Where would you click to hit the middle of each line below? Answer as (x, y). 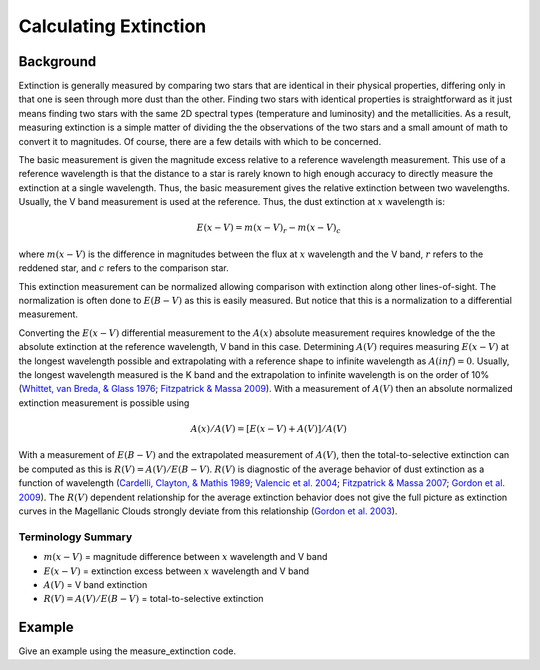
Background (57, 61)
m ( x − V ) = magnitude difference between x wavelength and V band (185, 557)
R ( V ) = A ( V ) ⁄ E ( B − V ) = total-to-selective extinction (153, 599)
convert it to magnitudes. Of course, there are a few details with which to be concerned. (200, 141)
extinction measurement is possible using (104, 402)
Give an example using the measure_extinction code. (127, 651)
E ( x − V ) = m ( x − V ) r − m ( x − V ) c (269, 229)
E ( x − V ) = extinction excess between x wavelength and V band (176, 571)
